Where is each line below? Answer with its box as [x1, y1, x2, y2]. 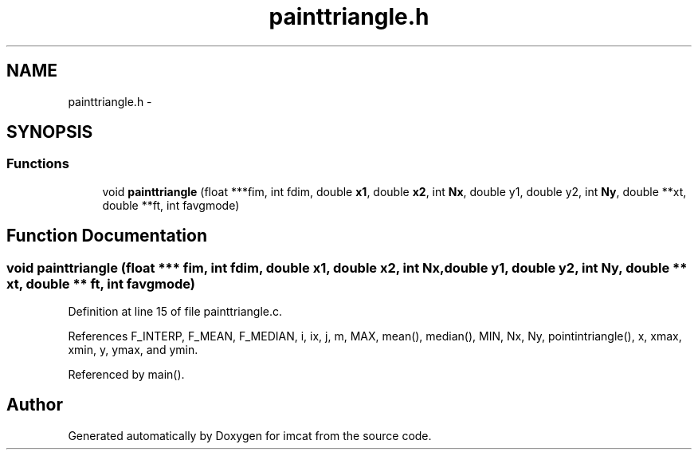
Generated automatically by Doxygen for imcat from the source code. [68, 428, 432, 442]
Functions [6, 155, 69, 172]
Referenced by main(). [68, 368, 185, 382]
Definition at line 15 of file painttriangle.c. [68, 305, 283, 319]
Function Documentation [6, 226, 207, 246]
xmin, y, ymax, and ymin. [68, 343, 198, 357]
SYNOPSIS [6, 122, 93, 143]
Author [6, 395, 63, 415]
